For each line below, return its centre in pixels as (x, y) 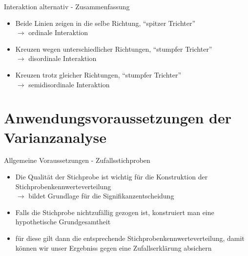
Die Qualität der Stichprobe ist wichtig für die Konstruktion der (112, 177)
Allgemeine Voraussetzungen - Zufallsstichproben (77, 160)
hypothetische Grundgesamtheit (63, 222)
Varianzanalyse (55, 137)
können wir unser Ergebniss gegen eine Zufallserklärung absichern (114, 247)
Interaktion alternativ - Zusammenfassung (67, 6)
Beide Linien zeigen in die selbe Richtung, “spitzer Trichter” (105, 23)
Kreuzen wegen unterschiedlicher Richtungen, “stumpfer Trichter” (114, 49)
